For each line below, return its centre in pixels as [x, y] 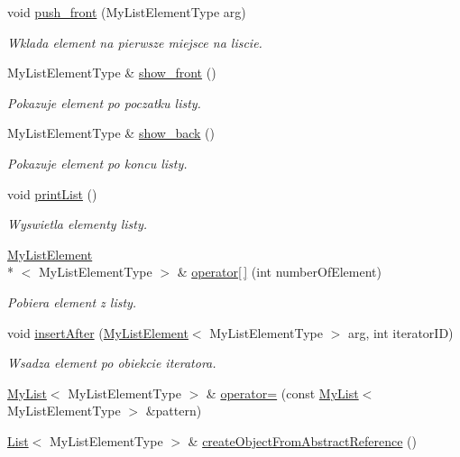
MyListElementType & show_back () [111, 133]
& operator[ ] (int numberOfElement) [279, 272]
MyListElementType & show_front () [112, 73]
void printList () [52, 193]
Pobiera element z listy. [72, 302]
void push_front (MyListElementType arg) [127, 12]
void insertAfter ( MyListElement [98, 332]
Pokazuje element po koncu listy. [97, 163]
